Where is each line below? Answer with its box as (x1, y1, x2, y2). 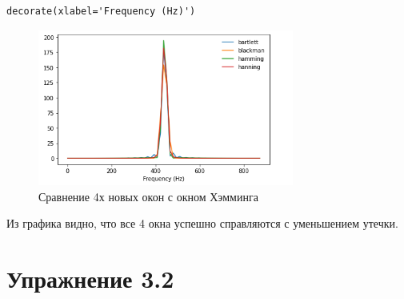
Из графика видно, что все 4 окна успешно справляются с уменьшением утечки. (6, 215, 398, 232)
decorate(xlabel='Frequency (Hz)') (6, 6, 196, 17)
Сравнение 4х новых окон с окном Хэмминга (38, 188, 258, 204)
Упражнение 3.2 (6, 261, 174, 294)
